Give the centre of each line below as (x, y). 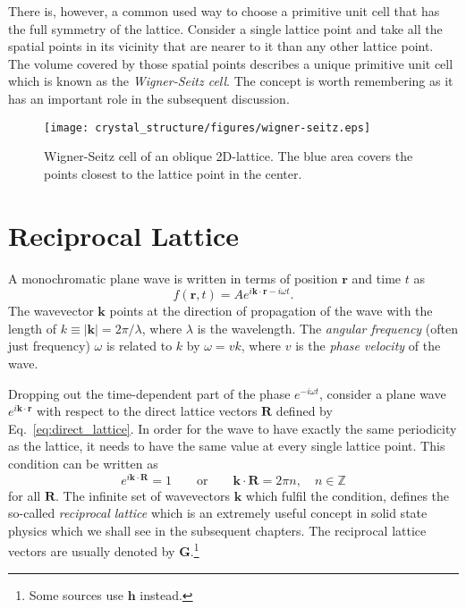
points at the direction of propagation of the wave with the (271, 311)
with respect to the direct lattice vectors (147, 411)
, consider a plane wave (383, 393)
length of (33, 328)
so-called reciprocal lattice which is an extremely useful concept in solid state (218, 513)
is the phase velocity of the (368, 346)
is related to (139, 346)
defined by (304, 411)
